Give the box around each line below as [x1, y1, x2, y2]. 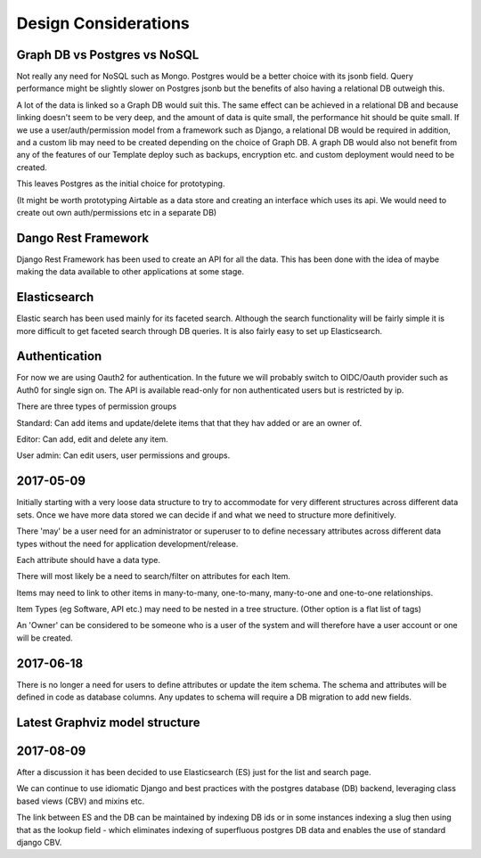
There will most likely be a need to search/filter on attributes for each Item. [16, 571, 291, 582]
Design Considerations [16, 13, 191, 33]
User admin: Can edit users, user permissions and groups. [16, 450, 231, 461]
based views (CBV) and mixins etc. [16, 796, 145, 806]
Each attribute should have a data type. [16, 554, 160, 565]
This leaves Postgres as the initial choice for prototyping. [16, 178, 225, 189]
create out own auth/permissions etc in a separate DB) [16, 207, 217, 217]
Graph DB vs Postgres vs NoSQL [16, 47, 200, 62]
